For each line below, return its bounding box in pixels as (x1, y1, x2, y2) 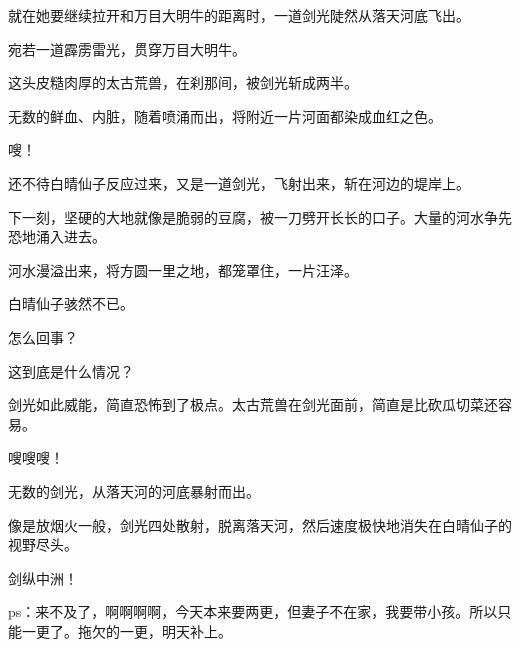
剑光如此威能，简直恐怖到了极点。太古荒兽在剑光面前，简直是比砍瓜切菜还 (8, 394, 498, 415)
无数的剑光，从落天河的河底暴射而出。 (8, 480, 260, 501)
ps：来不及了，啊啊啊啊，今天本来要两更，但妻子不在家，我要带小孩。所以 (8, 601, 498, 622)
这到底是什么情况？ (8, 360, 134, 381)
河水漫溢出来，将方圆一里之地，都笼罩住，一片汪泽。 (8, 259, 358, 280)
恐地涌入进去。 (8, 226, 106, 247)
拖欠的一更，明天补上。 (77, 620, 232, 641)
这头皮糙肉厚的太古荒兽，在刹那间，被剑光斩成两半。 (8, 72, 358, 93)
